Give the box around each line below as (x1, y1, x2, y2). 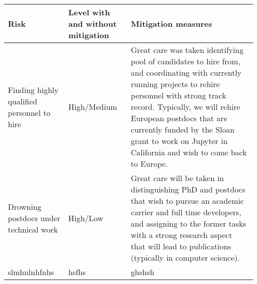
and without (68, 18, 117, 29)
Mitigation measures (130, 18, 213, 29)
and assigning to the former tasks (130, 218, 247, 229)
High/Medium (68, 101, 117, 112)
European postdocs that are (130, 112, 227, 124)
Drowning (8, 200, 42, 212)
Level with (68, 6, 110, 18)
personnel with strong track (130, 90, 226, 101)
